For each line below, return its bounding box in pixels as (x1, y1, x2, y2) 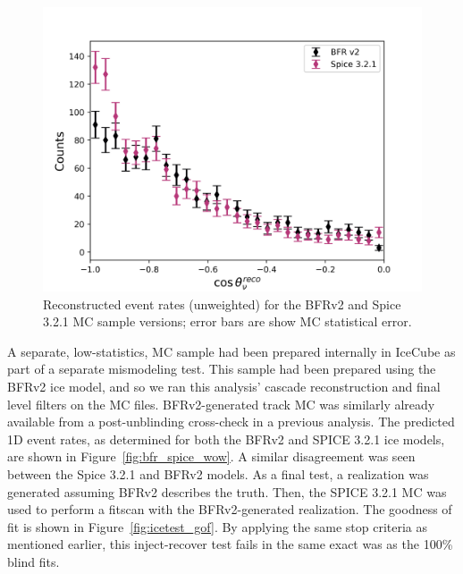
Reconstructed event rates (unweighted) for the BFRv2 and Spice (43, 294, 401, 313)
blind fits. (7, 552, 60, 570)
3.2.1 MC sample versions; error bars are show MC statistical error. (43, 312, 412, 331)
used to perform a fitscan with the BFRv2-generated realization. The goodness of (7, 500, 452, 519)
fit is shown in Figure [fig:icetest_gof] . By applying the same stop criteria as (7, 517, 427, 536)
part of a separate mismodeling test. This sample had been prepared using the (7, 359, 436, 378)
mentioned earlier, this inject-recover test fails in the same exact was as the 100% (7, 535, 453, 553)
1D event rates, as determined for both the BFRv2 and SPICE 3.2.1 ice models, (7, 429, 445, 448)
